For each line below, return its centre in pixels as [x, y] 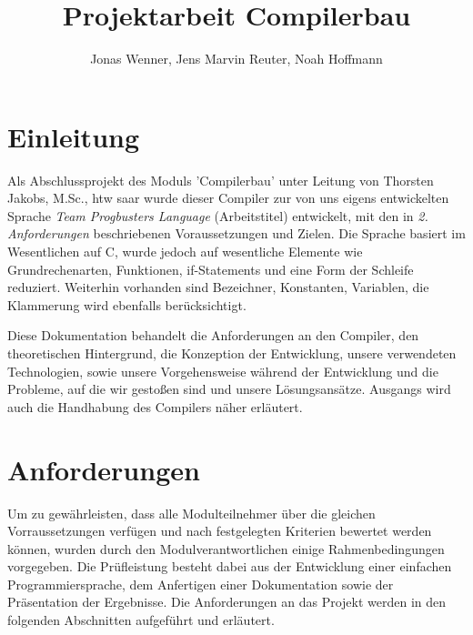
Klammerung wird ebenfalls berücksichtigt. [127, 304]
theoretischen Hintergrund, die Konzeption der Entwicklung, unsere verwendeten [232, 353]
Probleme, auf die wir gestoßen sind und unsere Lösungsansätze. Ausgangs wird [229, 389]
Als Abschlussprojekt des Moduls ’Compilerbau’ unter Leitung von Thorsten [221, 180]
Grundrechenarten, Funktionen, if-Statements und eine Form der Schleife [211, 269]
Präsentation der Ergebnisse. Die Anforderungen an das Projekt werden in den [227, 602]
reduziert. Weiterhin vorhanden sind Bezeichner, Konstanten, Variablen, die [218, 287]
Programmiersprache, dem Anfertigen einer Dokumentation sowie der [201, 584]
